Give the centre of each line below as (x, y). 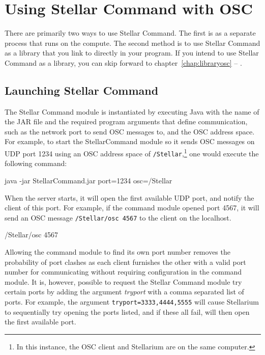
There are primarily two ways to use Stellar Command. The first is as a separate (130, 33)
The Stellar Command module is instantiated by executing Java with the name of (132, 111)
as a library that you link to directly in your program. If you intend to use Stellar (132, 53)
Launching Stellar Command (82, 90)
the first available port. (40, 322)
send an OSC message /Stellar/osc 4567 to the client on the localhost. (118, 217)
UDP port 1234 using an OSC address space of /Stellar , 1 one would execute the (132, 153)
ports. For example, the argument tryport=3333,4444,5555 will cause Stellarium (132, 301)
